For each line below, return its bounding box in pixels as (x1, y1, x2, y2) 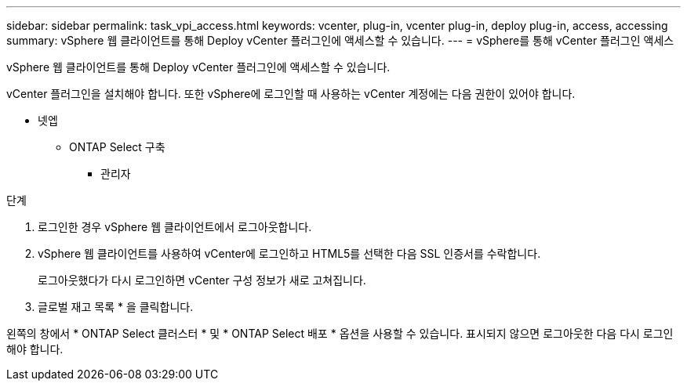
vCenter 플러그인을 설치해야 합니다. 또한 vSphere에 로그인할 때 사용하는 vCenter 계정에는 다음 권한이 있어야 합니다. (6, 87, 576, 100)
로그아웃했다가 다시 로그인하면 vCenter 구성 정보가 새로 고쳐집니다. (38, 273, 366, 287)
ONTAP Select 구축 (69, 140, 165, 154)
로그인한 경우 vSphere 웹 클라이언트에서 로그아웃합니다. (38, 220, 312, 233)
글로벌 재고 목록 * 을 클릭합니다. (38, 300, 194, 313)
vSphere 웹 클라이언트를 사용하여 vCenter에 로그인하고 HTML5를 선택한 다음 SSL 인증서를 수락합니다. (38, 247, 541, 260)
